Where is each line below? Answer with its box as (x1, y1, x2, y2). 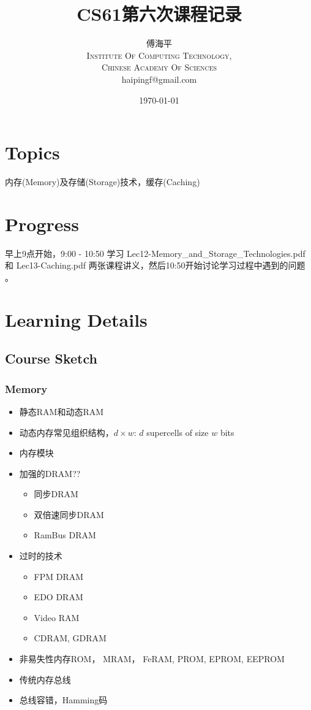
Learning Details (5, 307, 148, 332)
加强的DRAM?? (19, 467, 81, 479)
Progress (5, 211, 79, 236)
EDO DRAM (34, 590, 83, 603)
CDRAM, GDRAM (34, 632, 107, 644)
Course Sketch (5, 349, 97, 368)
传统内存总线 (19, 673, 71, 685)
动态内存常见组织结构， (19, 426, 114, 438)
